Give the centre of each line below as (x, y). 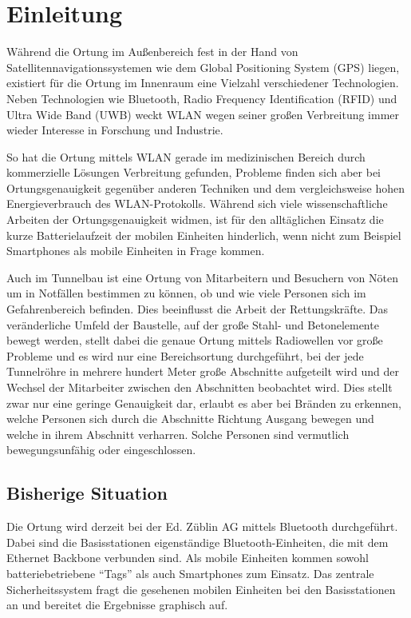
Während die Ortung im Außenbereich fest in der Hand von (152, 52)
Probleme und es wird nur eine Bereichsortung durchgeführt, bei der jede (185, 355)
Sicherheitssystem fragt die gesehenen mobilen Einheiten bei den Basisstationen (201, 589)
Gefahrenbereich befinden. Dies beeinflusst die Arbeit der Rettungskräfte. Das (198, 309)
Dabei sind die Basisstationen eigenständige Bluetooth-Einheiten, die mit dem (198, 542)
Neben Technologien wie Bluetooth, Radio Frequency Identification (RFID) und (202, 98)
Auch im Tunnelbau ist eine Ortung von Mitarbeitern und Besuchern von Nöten (202, 277)
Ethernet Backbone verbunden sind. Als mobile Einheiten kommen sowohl (188, 558)
